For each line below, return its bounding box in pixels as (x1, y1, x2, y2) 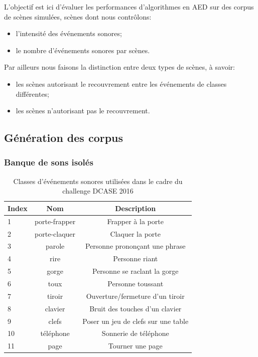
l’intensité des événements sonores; (16, 28, 122, 39)
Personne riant (113, 253, 158, 264)
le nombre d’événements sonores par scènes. (16, 45, 150, 55)
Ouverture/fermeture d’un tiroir (86, 290, 185, 301)
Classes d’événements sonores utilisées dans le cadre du (13, 175, 183, 186)
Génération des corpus (4, 130, 123, 145)
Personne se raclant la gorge (92, 266, 179, 276)
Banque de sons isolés (4, 156, 93, 168)
